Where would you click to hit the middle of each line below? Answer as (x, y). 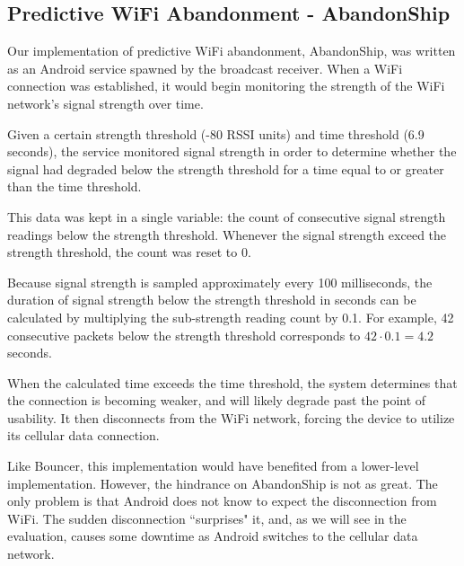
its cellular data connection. (83, 435)
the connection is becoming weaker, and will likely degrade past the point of (217, 400)
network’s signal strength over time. (105, 103)
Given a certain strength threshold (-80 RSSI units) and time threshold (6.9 (216, 133)
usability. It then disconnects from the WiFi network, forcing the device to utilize (231, 417)
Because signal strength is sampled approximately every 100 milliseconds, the (220, 282)
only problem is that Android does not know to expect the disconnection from (222, 501)
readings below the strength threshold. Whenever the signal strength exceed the (227, 234)
